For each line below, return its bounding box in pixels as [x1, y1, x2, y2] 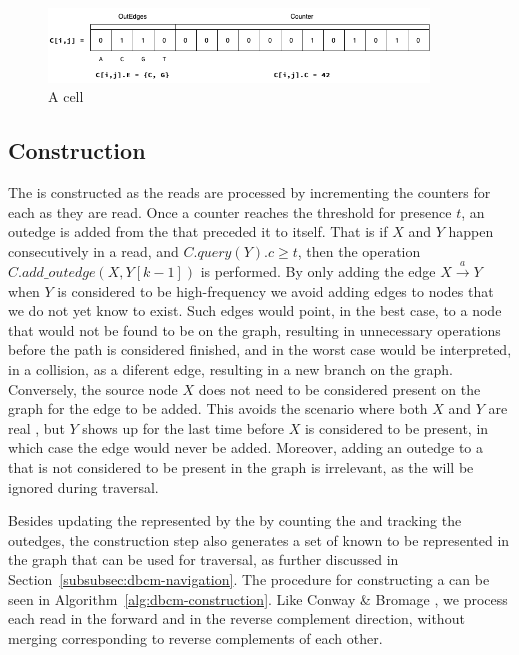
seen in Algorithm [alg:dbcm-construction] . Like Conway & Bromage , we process [8, 588, 508, 609]
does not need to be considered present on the [198, 378, 481, 399]
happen [448, 221, 494, 242]
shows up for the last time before [82, 417, 285, 438]
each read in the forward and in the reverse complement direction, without [8, 608, 465, 629]
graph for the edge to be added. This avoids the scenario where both [8, 398, 428, 419]
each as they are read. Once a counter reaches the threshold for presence [8, 201, 452, 222]
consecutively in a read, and [8, 240, 179, 261]
